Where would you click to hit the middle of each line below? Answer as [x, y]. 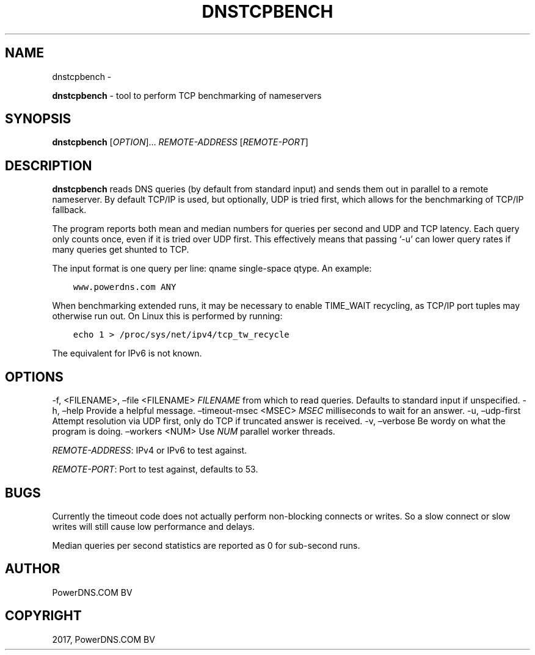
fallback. [69, 210]
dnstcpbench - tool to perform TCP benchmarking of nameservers [187, 95]
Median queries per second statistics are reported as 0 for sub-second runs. [206, 545]
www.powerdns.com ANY [125, 287]
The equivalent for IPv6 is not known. [127, 353]
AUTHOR [33, 569]
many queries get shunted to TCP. [121, 250]
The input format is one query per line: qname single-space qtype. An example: [212, 269]
